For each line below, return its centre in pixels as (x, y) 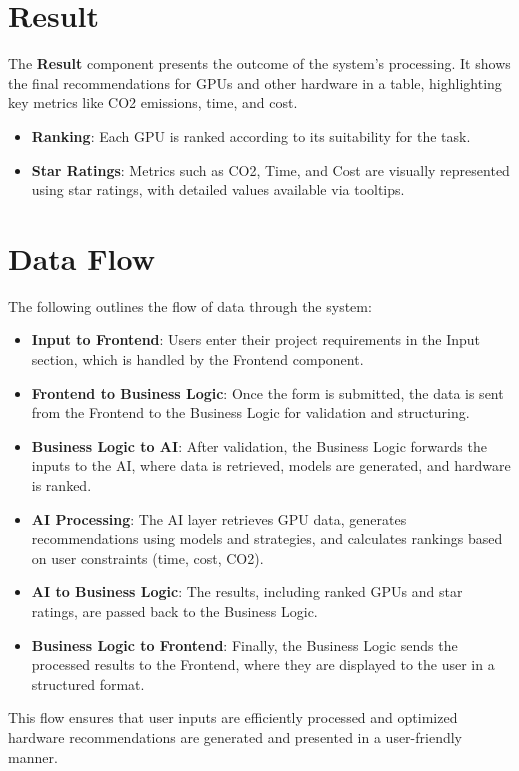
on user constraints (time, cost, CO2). (147, 557)
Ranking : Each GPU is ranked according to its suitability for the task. (251, 135)
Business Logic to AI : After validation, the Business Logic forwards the (259, 445)
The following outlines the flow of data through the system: (190, 305)
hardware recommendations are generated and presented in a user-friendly (235, 736)
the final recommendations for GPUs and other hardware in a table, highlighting (255, 82)
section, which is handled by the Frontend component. (197, 359)
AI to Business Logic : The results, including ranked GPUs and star (247, 591)
